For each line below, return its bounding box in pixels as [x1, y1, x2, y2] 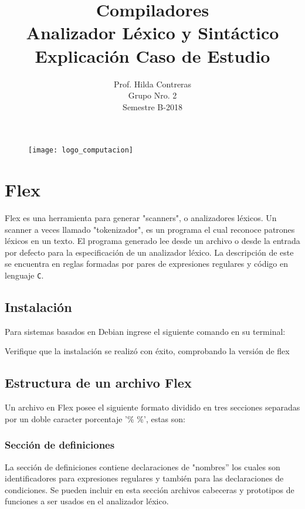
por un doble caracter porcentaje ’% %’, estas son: [5, 412, 185, 425]
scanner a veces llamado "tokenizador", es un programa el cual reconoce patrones [5, 223, 295, 235]
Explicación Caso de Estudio [35, 43, 270, 67]
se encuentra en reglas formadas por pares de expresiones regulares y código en [5, 257, 289, 270]
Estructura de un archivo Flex [5, 374, 192, 392]
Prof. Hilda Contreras [113, 77, 192, 90]
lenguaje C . [5, 269, 44, 281]
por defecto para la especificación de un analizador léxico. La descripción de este [5, 246, 294, 258]
